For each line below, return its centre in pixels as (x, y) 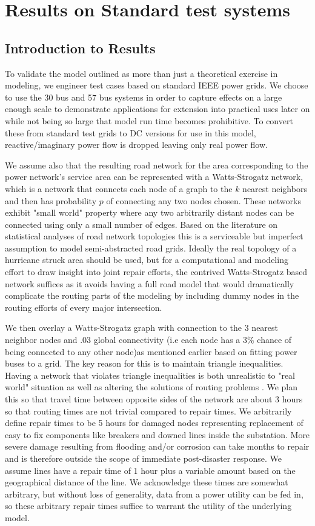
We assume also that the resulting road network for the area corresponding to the (157, 165)
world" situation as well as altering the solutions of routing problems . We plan (151, 387)
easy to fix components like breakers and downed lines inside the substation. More (157, 434)
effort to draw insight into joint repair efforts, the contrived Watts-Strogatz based (156, 272)
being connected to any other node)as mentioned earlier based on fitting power (151, 351)
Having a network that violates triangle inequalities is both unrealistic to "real (150, 375)
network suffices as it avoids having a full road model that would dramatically (150, 283)
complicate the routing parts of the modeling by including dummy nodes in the (152, 295)
